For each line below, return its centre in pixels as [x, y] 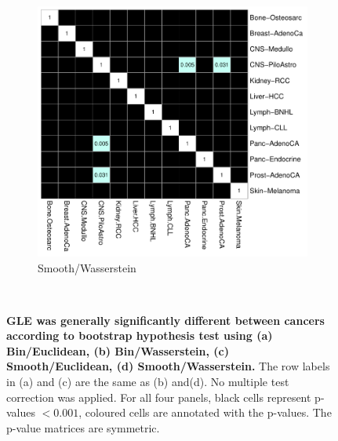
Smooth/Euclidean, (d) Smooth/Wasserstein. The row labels [168, 366]
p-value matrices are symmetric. [83, 427]
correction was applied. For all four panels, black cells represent [159, 397]
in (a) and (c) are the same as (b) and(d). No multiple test [148, 382]
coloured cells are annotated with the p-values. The [208, 412]
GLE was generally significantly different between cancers [165, 320]
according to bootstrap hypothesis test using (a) [140, 335]
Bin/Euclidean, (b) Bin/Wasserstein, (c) [118, 350]
